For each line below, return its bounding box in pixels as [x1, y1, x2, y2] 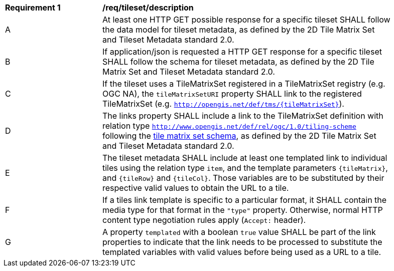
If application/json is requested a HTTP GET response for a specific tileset [102, 47, 382, 57]
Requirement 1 [5, 3, 61, 13]
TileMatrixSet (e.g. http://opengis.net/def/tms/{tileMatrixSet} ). [102, 99, 344, 109]
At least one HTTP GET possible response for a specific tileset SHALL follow [102, 15, 390, 25]
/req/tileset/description [102, 3, 194, 13]
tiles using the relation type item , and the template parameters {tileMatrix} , [102, 163, 388, 173]
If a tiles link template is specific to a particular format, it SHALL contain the [102, 195, 387, 205]
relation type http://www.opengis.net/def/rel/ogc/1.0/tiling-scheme [102, 121, 356, 131]
